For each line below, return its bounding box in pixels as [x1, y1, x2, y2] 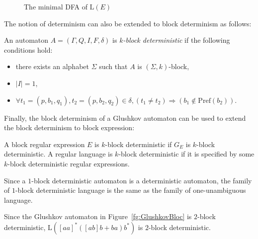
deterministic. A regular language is [4, 149, 113, 159]
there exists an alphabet [15, 61, 89, 72]
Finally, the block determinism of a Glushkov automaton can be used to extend [4, 112, 246, 123]
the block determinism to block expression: [4, 122, 135, 133]
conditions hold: [4, 44, 53, 55]
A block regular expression [4, 139, 85, 149]
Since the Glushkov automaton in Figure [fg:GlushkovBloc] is [4, 211, 192, 222]
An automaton [4, 35, 49, 45]
